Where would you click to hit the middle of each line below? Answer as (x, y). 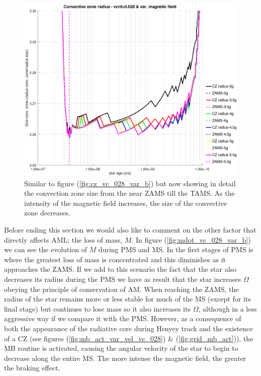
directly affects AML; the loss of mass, (63, 239)
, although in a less (228, 308)
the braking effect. (32, 368)
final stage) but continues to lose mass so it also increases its (97, 308)
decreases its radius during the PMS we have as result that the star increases (123, 279)
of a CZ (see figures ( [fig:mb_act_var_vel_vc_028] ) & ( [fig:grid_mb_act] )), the (129, 338)
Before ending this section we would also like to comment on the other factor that (130, 229)
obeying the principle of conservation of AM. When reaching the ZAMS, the (121, 289)
